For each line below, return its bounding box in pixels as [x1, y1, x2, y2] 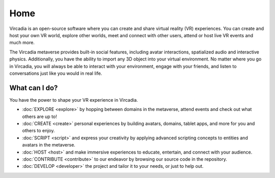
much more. [9, 40, 35, 46]
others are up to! [22, 113, 57, 120]
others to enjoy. [22, 128, 56, 134]
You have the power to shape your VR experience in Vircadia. [9, 97, 139, 103]
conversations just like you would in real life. [9, 70, 102, 76]
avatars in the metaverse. [22, 142, 76, 148]
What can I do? [9, 83, 58, 92]
